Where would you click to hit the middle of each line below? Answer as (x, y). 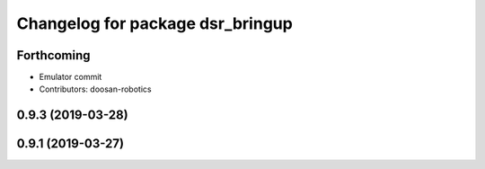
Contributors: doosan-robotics (95, 89)
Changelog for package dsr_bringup (155, 23)
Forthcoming (53, 55)
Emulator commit (71, 77)
